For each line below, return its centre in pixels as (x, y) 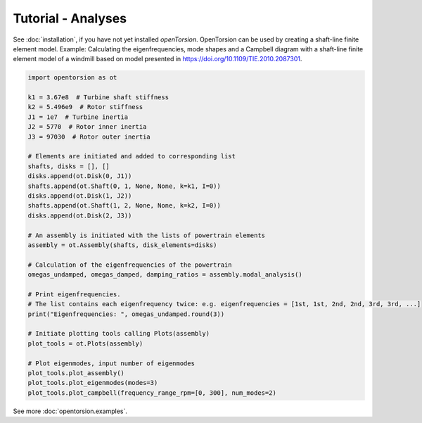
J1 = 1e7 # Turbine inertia (78, 117)
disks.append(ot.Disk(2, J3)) (80, 215)
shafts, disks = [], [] (69, 166)
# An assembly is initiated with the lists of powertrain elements (147, 235)
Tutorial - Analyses (70, 18)
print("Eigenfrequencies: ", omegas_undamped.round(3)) (126, 314)
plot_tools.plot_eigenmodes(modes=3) (93, 383)
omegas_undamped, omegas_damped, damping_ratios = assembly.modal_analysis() (165, 275)
